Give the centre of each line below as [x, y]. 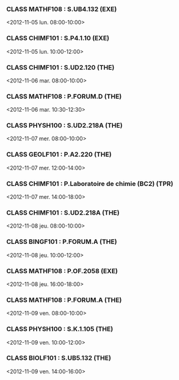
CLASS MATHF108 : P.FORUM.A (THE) [64, 299]
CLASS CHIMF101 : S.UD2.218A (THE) [63, 213]
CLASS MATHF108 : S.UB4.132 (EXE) [62, 9]
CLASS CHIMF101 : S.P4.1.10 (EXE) [58, 38]
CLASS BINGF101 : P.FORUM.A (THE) [62, 242]
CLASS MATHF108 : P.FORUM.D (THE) [64, 96]
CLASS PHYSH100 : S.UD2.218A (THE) [64, 126]
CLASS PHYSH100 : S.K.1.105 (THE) [60, 329]
